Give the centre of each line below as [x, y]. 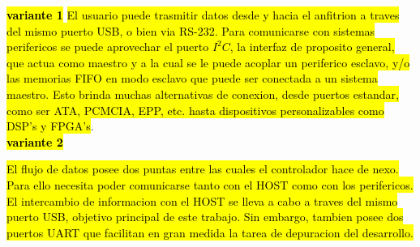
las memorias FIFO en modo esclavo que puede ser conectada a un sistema [192, 78]
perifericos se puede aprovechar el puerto [108, 47]
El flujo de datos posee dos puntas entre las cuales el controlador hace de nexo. [203, 169]
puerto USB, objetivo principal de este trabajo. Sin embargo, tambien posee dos [205, 217]
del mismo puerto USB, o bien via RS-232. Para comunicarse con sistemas [191, 30]
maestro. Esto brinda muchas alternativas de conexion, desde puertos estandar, [203, 94]
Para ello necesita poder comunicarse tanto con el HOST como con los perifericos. [210, 184]
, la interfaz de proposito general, [312, 47]
